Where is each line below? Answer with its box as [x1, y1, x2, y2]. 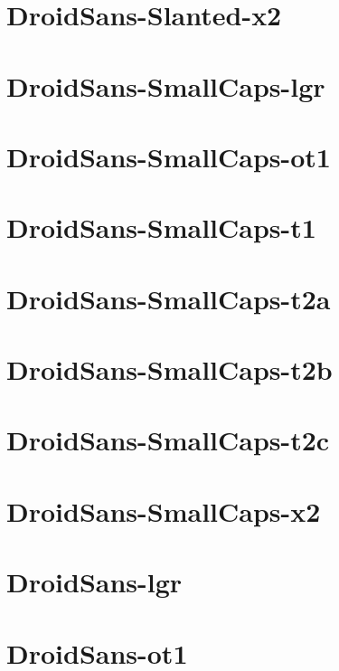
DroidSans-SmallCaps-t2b [6, 351, 333, 388]
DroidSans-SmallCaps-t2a [6, 279, 331, 317]
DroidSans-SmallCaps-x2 [6, 492, 321, 529]
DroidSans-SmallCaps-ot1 [6, 137, 331, 175]
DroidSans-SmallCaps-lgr [6, 67, 325, 104]
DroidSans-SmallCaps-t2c [6, 421, 330, 458]
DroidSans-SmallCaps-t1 [6, 209, 316, 246]
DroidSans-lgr [6, 563, 183, 600]
